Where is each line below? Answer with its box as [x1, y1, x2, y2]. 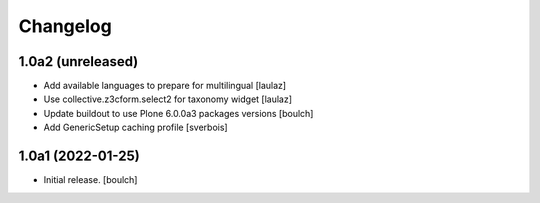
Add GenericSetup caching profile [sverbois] [43, 121, 229, 134]
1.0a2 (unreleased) [18, 53, 139, 70]
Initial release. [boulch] [43, 174, 138, 186]
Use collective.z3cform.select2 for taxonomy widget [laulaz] [43, 93, 293, 105]
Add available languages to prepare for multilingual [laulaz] [43, 80, 287, 92]
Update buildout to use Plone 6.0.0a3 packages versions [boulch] [43, 107, 314, 119]
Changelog [18, 15, 112, 37]
